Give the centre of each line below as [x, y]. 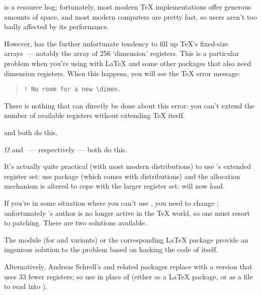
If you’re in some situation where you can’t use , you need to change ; [111, 202]
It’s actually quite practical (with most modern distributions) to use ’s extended [127, 166]
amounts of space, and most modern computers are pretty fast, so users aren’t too [130, 16]
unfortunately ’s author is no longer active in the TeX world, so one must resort [127, 213]
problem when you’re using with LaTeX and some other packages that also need [128, 63]
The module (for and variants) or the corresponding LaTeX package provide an [126, 239]
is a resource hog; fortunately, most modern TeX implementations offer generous [128, 7]
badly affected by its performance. [57, 26]
